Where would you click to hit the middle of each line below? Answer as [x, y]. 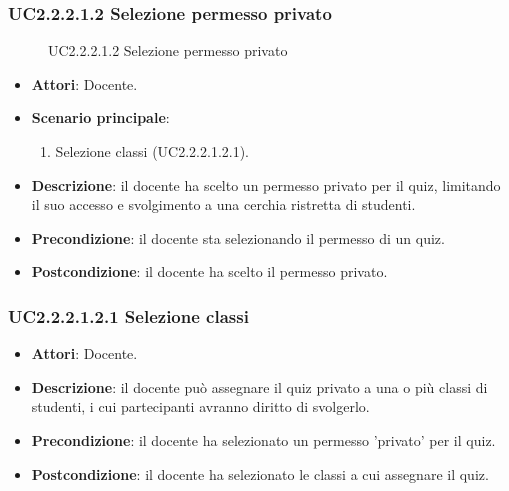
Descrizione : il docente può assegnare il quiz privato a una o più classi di [259, 386]
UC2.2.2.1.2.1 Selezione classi [128, 315]
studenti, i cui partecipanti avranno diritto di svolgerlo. [200, 406]
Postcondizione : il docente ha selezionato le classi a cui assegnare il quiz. [260, 473]
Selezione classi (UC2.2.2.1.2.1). [152, 151]
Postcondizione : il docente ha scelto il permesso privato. [209, 271]
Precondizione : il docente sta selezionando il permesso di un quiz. [238, 237]
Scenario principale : [100, 117]
